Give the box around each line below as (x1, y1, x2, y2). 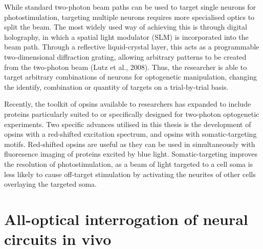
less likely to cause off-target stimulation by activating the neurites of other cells (4, 168, 256, 179)
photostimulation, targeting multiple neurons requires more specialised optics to (4, 11, 255, 22)
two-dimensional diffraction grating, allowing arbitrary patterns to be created (4, 51, 247, 62)
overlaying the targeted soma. (4, 179, 97, 189)
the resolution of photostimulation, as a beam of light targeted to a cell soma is (4, 158, 253, 169)
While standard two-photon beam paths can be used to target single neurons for (4, 2, 256, 12)
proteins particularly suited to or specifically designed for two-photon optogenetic (4, 108, 259, 119)
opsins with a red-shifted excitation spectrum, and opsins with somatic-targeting (4, 129, 257, 139)
